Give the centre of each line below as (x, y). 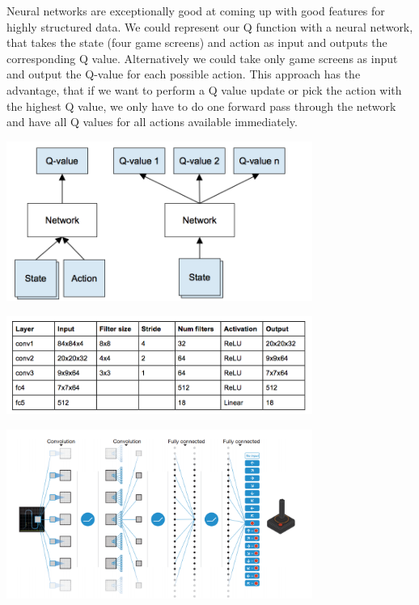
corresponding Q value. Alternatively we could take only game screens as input (202, 58)
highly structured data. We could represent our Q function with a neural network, (210, 26)
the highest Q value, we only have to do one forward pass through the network (201, 106)
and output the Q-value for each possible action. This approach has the (184, 74)
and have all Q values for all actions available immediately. (152, 122)
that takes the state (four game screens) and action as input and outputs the (197, 42)
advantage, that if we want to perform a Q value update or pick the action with (204, 89)
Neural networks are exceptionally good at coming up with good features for (196, 11)
